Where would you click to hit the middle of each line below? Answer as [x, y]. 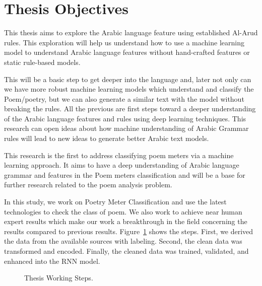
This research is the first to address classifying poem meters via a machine [119, 155]
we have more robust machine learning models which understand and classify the [129, 89]
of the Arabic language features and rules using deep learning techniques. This [125, 118]
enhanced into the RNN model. [52, 261]
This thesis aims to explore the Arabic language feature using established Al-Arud [131, 32]
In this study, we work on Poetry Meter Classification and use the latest [115, 202]
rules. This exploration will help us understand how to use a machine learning [124, 42]
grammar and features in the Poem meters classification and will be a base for [125, 174]
